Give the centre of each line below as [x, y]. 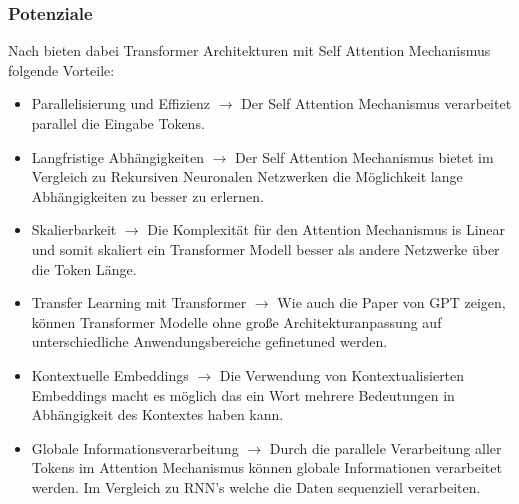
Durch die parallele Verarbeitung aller [385, 447]
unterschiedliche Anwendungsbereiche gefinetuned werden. [209, 341]
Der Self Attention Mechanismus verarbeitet [376, 103]
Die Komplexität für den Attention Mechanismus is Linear [326, 229]
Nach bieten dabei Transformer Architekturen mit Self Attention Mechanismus [249, 50]
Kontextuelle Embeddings [110, 374]
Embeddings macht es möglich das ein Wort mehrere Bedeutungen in [243, 394]
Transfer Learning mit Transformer [139, 302]
